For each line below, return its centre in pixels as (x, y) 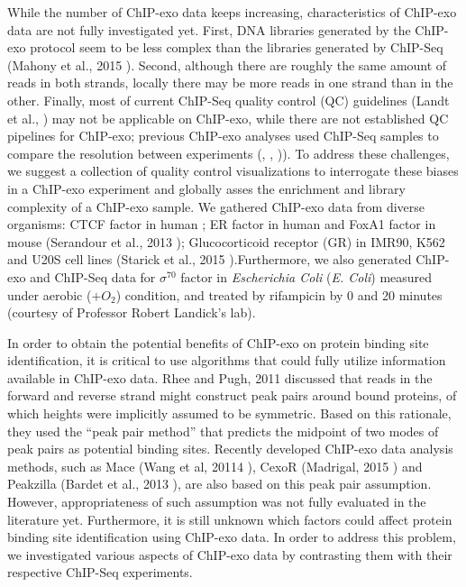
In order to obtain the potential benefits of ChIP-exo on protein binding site (218, 342)
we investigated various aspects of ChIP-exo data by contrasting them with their (230, 554)
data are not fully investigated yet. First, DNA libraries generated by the (209, 29)
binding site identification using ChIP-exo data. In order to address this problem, (232, 537)
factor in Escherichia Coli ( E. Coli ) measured (306, 276)
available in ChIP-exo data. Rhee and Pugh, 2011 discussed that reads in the (220, 377)
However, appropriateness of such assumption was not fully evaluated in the (217, 502)
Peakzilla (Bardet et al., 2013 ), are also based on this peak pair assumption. (219, 484)
